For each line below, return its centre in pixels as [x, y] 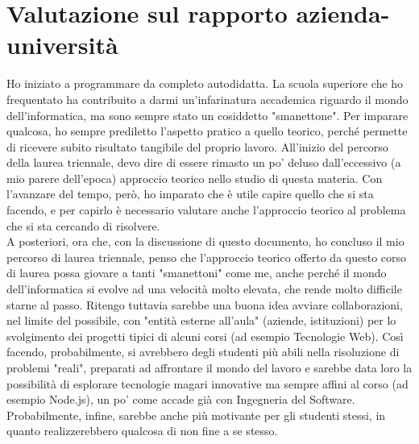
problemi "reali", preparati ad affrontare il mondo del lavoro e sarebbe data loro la [209, 367]
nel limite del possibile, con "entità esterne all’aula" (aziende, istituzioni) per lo [201, 320]
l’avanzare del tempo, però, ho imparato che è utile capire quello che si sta [190, 194]
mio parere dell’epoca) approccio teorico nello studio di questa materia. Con [195, 178]
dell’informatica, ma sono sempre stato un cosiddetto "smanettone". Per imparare [207, 115]
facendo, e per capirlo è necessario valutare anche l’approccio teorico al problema [206, 210]
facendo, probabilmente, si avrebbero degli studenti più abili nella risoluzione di [203, 352]
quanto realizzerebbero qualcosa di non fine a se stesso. [142, 431]
